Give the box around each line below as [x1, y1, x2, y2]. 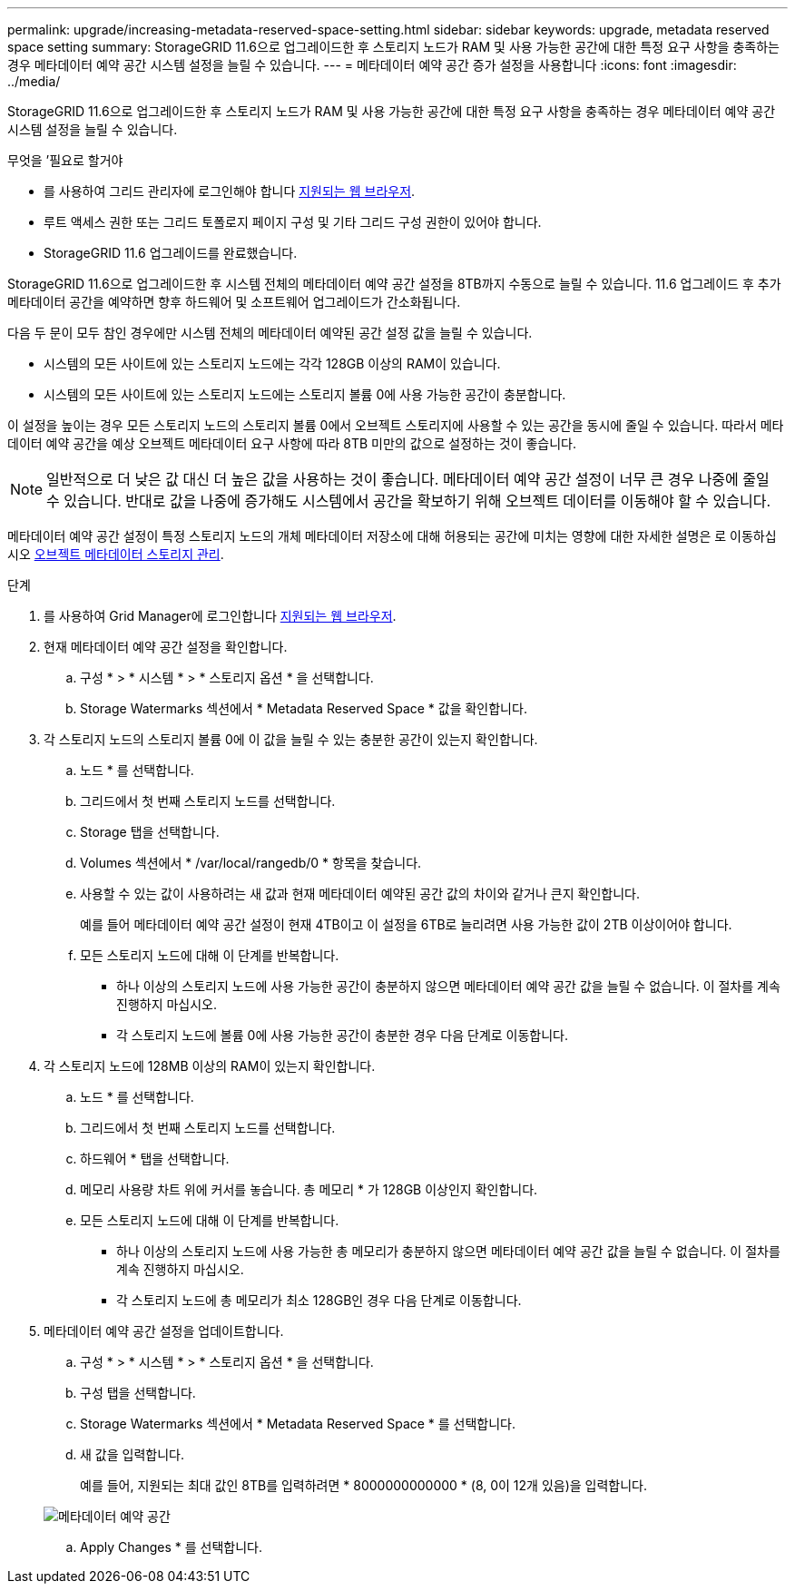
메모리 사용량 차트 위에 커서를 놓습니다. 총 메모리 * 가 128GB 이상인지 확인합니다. [80, 1182, 538, 1197]
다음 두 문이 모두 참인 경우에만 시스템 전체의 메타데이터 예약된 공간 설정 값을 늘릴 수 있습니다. [7, 325, 533, 340]
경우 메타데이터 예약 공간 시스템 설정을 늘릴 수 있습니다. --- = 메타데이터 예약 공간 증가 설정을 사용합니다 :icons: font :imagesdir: [7, 57, 737, 73]
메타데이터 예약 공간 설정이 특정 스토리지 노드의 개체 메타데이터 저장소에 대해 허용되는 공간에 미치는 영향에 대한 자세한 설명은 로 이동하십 [7, 528, 777, 544]
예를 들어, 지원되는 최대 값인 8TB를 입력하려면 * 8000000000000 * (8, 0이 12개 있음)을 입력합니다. [80, 1478, 648, 1493]
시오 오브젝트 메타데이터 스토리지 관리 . [7, 546, 224, 562]
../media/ [7, 74, 61, 89]
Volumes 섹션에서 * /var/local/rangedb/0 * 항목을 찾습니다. [80, 855, 422, 870]
